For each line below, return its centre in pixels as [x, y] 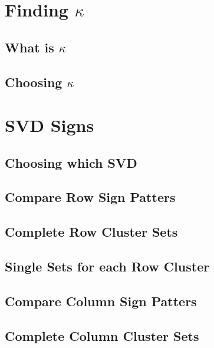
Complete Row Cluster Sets [91, 232]
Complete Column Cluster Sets [102, 335]
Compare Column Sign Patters [101, 301]
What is [29, 47]
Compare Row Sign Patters [90, 197]
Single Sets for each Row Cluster [107, 266]
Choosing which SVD [71, 162]
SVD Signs [50, 125]
